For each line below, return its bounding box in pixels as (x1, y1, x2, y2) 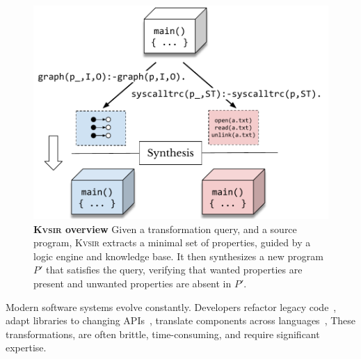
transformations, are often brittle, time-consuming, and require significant (6, 326, 320, 341)
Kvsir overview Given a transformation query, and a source (33, 221, 297, 236)
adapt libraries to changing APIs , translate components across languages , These (6, 313, 356, 328)
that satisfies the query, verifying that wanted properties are (46, 262, 303, 277)
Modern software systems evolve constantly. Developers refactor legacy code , (6, 299, 337, 314)
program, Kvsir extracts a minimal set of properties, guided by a (33, 235, 311, 250)
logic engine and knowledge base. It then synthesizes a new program (33, 248, 323, 263)
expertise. (6, 340, 47, 355)
